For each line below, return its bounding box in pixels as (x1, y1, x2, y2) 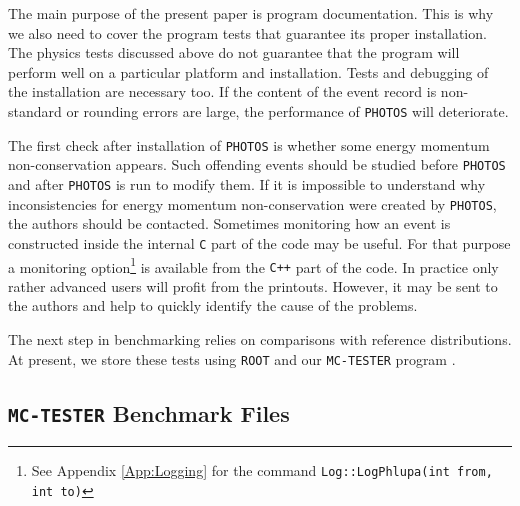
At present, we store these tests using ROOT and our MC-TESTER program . (8, 348, 456, 369)
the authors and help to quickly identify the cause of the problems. (8, 295, 418, 316)
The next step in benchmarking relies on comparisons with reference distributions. (8, 329, 512, 349)
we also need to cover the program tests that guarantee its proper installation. (8, 22, 487, 43)
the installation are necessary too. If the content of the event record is (8, 81, 437, 102)
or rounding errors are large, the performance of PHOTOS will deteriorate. (66, 100, 509, 121)
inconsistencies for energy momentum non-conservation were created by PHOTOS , (8, 193, 497, 214)
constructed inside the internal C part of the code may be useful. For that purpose (8, 232, 511, 253)
